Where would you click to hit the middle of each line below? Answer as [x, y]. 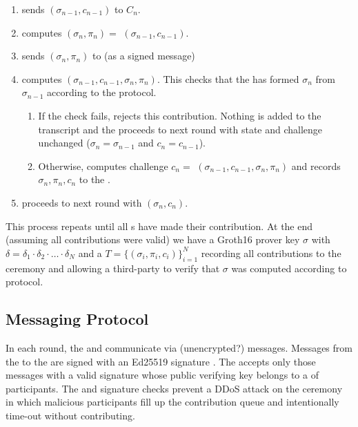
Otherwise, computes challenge [103, 165]
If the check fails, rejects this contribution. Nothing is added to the [180, 115]
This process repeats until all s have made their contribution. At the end [159, 226]
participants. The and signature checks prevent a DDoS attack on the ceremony [174, 388]
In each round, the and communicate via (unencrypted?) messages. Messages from [179, 347]
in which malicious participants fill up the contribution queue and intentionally [172, 402]
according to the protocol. [102, 92]
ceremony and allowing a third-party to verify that [113, 268]
